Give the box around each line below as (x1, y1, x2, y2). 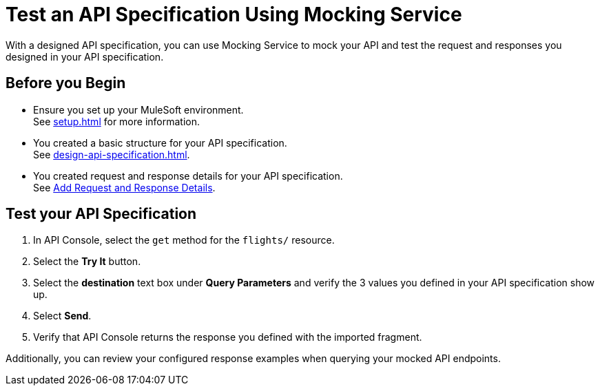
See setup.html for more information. (33, 115, 200, 127)
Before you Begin (6, 74, 126, 92)
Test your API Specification (6, 205, 197, 223)
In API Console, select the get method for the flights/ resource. (33, 234, 335, 246)
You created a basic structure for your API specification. (33, 136, 287, 149)
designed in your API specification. (6, 50, 164, 63)
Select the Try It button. (33, 255, 141, 268)
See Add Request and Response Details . (33, 181, 216, 193)
